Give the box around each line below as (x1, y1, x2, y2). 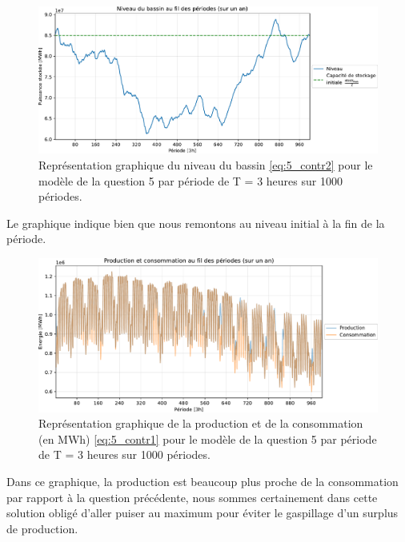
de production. (6, 520, 78, 536)
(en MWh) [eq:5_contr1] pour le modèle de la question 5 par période (38, 430, 377, 447)
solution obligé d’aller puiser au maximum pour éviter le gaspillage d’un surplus (6, 504, 399, 521)
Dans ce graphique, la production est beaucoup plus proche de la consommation (6, 472, 399, 489)
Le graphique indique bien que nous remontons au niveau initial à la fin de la (6, 214, 385, 231)
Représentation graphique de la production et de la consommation (38, 415, 363, 432)
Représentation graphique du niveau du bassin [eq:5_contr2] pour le (38, 157, 373, 173)
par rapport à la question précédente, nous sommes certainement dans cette (6, 488, 378, 505)
